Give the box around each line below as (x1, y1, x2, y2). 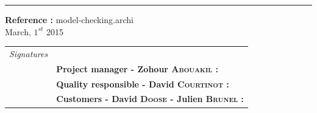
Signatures (9, 47, 48, 60)
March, (5, 25, 31, 38)
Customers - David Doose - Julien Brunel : (56, 92, 244, 105)
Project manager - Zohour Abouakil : (56, 62, 219, 75)
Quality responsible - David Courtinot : (56, 77, 229, 90)
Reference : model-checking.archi (5, 13, 134, 26)
